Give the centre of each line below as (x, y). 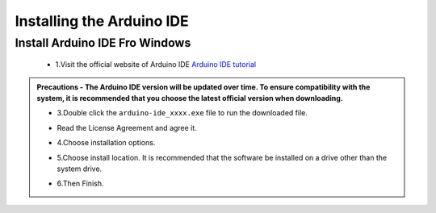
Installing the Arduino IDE (102, 21)
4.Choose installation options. (106, 143)
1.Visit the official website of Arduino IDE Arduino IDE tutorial (156, 65)
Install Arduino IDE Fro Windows (103, 43)
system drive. (80, 169)
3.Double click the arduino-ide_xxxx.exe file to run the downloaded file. (182, 113)
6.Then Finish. (80, 184)
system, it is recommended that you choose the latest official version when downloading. (190, 98)
